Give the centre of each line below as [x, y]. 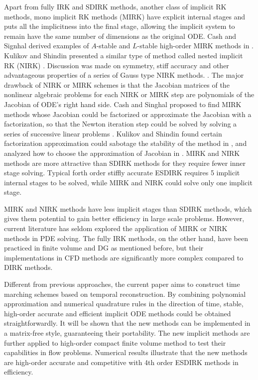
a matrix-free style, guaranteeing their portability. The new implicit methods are [127, 333]
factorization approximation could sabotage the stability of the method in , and [126, 143]
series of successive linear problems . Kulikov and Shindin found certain [113, 133]
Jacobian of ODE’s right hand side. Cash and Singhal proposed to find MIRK [123, 104]
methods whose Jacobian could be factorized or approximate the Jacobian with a [128, 114]
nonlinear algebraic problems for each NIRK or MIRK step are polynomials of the [129, 94]
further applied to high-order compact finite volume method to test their [115, 342]
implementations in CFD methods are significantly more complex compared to [124, 257]
